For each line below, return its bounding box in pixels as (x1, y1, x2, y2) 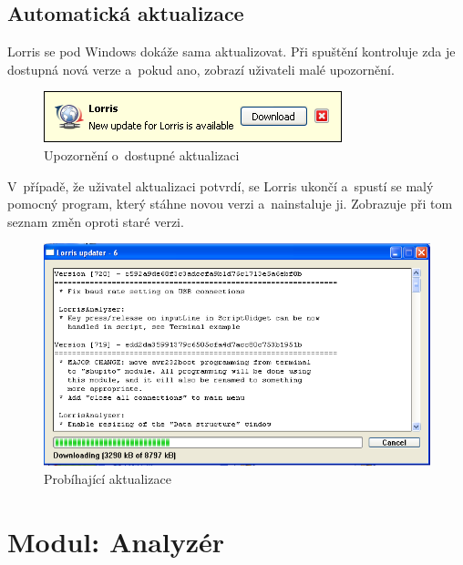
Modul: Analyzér (7, 522, 225, 560)
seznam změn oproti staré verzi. (7, 211, 184, 231)
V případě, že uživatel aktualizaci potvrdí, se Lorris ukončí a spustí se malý (7, 176, 434, 195)
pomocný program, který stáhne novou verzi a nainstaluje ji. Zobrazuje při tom (7, 194, 453, 213)
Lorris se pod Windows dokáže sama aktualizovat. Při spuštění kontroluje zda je (7, 42, 456, 61)
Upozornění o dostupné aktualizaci (44, 145, 240, 164)
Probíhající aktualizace (44, 468, 171, 488)
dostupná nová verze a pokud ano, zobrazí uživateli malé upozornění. (7, 59, 395, 78)
